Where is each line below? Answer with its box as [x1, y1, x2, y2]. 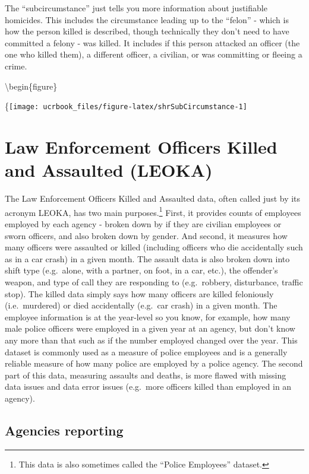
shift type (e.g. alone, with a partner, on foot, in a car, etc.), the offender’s [5, 264, 278, 276]
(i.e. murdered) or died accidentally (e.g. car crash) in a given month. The [5, 299, 278, 311]
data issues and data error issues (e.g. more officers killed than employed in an [5, 380, 292, 393]
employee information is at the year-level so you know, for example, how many [5, 310, 291, 323]
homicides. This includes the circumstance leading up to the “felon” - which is [5, 13, 289, 26]
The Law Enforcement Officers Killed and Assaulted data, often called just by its [5, 192, 301, 205]
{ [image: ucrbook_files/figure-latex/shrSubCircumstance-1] [5, 100, 247, 112]
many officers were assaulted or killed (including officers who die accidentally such [5, 241, 303, 253]
